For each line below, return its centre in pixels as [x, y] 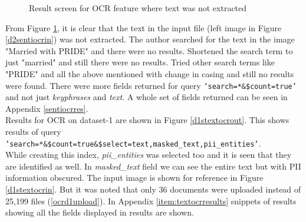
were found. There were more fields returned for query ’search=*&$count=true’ [151, 85]
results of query [33, 131]
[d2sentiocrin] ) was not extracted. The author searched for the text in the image [150, 39]
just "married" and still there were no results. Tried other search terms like [140, 62]
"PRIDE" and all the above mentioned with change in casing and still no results [150, 73]
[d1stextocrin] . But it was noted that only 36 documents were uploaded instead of [153, 189]
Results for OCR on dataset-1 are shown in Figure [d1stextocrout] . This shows [147, 120]
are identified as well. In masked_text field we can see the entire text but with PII [153, 166]
